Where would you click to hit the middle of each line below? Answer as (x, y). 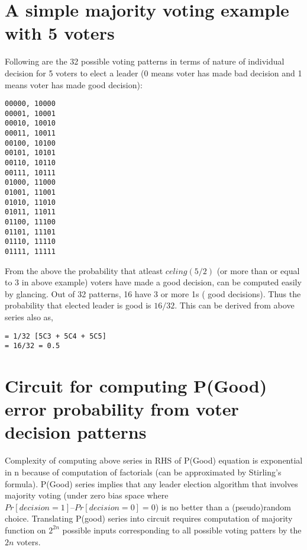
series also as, (29, 316)
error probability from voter (122, 409)
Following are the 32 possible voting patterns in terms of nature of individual (145, 61)
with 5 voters (60, 33)
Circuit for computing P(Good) (136, 386)
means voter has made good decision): (74, 84)
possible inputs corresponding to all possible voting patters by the (182, 530)
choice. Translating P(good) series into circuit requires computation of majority (149, 518)
